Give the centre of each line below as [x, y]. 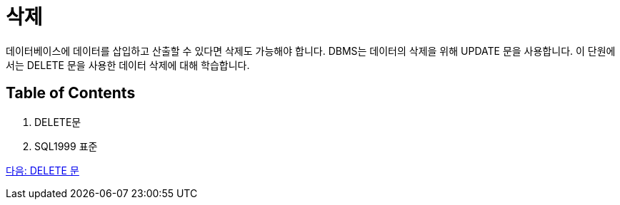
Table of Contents [71, 93]
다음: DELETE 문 [42, 170]
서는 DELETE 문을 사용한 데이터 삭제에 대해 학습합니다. [128, 65]
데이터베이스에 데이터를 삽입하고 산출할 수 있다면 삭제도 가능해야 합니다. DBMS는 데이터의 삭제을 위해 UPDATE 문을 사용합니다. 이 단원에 [311, 51]
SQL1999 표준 [66, 146]
